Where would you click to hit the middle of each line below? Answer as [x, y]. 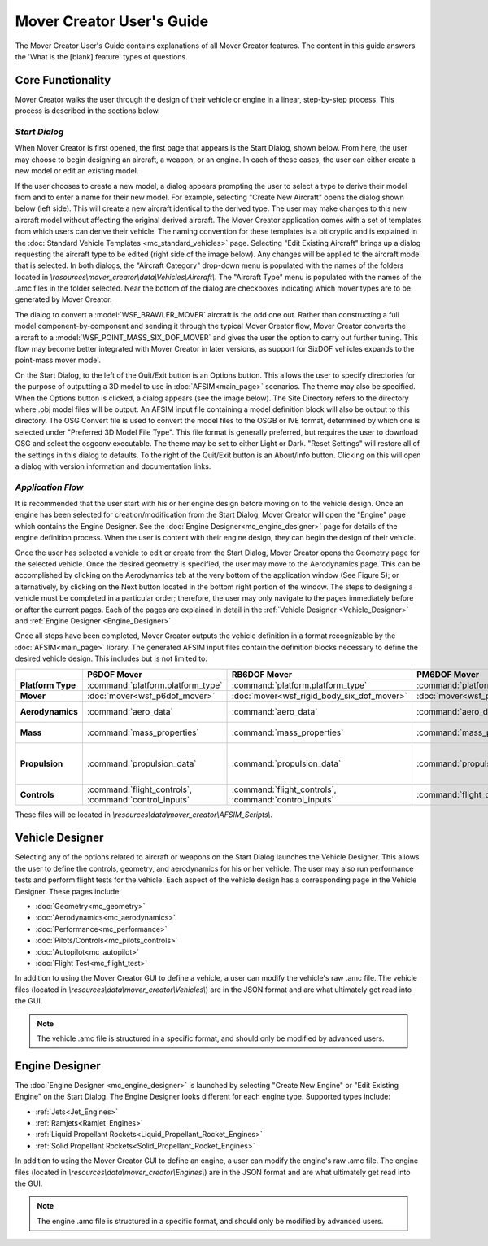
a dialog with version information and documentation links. [113, 466]
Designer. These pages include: [68, 891]
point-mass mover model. [58, 360]
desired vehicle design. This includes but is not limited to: [111, 658]
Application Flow [49, 487]
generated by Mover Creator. [63, 299]
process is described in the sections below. [87, 111]
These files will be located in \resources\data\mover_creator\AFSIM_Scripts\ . [144, 815]
